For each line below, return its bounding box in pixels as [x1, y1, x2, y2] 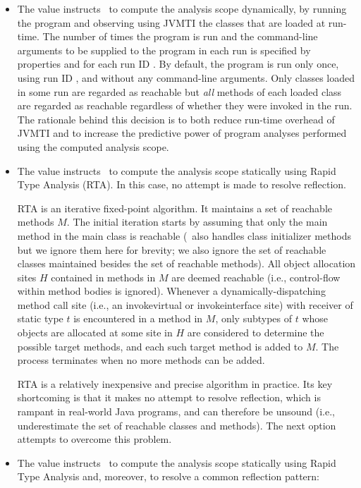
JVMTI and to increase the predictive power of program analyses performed [17, 126, 347, 140]
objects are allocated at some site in [17, 325, 173, 340]
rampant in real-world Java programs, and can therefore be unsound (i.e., [17, 404, 336, 419]
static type [17, 311, 63, 326]
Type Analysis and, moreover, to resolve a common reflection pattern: [17, 469, 319, 484]
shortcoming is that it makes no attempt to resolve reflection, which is [17, 390, 321, 405]
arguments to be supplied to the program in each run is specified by [17, 42, 311, 57]
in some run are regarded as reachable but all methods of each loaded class [17, 84, 342, 99]
